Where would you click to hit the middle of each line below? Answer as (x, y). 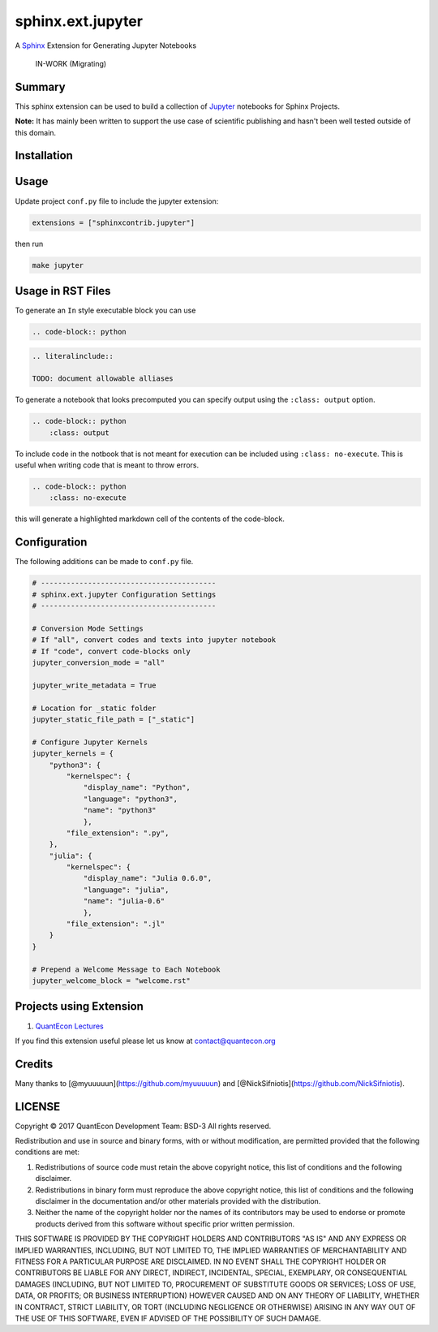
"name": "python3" (120, 810)
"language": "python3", (131, 799)
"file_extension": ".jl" (116, 924)
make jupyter (58, 265)
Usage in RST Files (63, 291)
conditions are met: (47, 1152)
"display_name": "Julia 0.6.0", (148, 878)
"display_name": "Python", (137, 788)
